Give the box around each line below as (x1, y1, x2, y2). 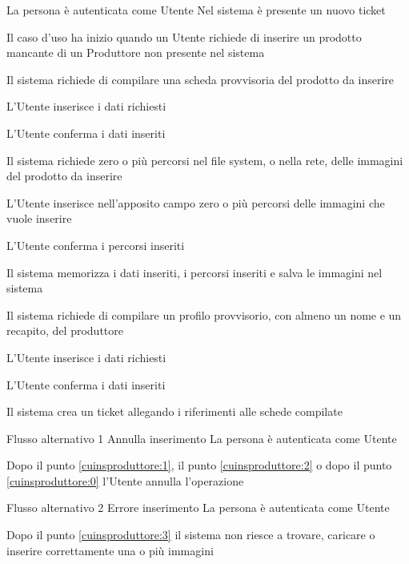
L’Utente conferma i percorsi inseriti (6, 236, 185, 253)
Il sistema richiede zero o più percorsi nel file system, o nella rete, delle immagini (6, 151, 403, 168)
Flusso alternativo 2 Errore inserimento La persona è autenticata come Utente (6, 499, 390, 516)
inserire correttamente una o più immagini (6, 542, 214, 558)
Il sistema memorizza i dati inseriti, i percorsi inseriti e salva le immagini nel (6, 264, 383, 280)
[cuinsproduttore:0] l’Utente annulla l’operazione (6, 472, 244, 489)
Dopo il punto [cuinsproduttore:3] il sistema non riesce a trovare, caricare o (6, 526, 375, 543)
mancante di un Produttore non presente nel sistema (6, 44, 265, 61)
